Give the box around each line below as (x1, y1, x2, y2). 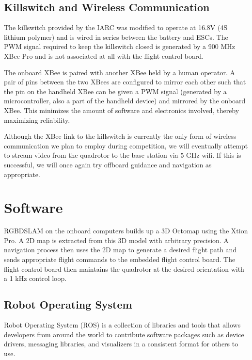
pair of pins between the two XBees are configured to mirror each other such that (4, 77, 246, 87)
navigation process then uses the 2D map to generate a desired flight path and (4, 245, 237, 255)
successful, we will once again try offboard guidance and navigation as (4, 159, 212, 169)
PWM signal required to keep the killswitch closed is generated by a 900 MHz (4, 41, 235, 51)
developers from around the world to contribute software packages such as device (4, 329, 244, 339)
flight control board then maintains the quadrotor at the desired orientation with (4, 263, 244, 274)
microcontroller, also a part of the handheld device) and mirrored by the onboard (4, 96, 246, 106)
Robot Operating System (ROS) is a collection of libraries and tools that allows (4, 320, 241, 329)
